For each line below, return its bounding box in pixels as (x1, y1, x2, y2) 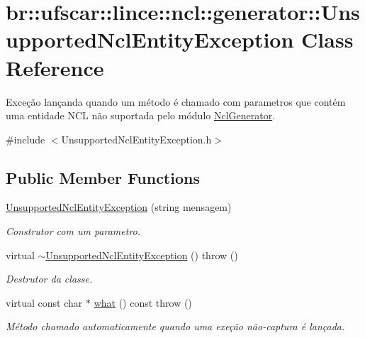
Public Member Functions (6, 166, 200, 188)
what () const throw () (94, 295, 192, 310)
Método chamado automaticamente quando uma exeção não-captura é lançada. (6, 319, 345, 334)
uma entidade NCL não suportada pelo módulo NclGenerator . (6, 108, 276, 123)
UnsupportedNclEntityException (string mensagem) (6, 200, 232, 214)
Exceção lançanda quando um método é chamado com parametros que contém (6, 94, 346, 109)
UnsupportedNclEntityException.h (61, 131, 212, 146)
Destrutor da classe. (6, 271, 93, 286)
